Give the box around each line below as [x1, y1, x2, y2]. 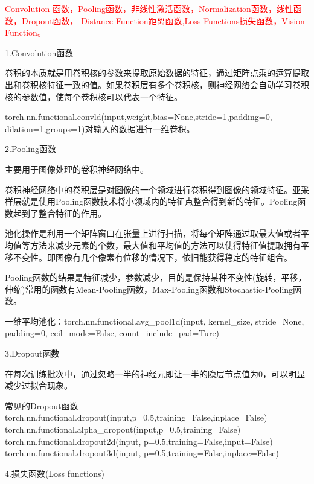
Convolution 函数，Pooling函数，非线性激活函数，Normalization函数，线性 [5, 2, 293, 14]
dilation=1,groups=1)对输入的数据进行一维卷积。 [5, 122, 195, 135]
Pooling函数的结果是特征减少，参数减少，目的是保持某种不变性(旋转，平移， [5, 271, 307, 284]
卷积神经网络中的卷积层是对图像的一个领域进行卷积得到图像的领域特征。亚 [5, 183, 301, 196]
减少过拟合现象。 [5, 379, 72, 392]
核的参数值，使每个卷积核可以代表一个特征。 [5, 90, 182, 103]
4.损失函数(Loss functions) [5, 466, 104, 479]
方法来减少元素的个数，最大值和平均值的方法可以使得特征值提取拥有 [30, 238, 301, 251]
